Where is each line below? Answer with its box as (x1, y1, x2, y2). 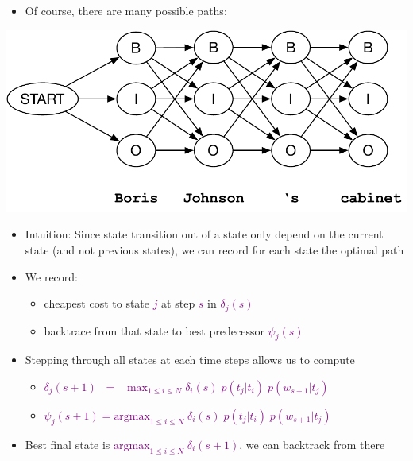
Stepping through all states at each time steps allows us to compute (25, 351, 355, 368)
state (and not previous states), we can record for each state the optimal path (25, 241, 404, 258)
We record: (25, 268, 78, 285)
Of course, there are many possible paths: (25, 2, 227, 18)
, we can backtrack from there (239, 436, 385, 452)
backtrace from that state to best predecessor (44, 322, 264, 339)
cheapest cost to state (44, 295, 150, 312)
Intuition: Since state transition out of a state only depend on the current (25, 226, 384, 242)
